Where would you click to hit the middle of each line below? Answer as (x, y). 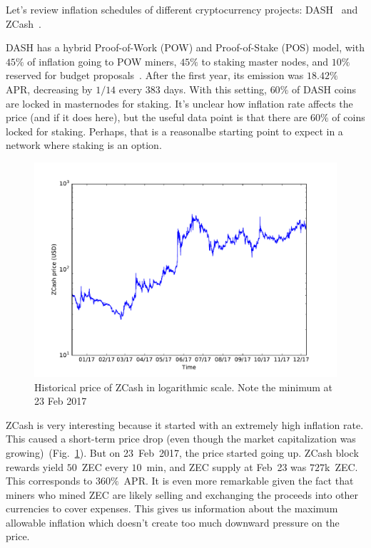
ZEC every (105, 466)
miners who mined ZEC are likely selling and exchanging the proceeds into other (182, 494)
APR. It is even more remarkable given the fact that (239, 481)
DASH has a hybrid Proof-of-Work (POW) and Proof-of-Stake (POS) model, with (185, 47)
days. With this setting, (215, 89)
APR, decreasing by (49, 89)
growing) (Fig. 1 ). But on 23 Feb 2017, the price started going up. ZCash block (182, 452)
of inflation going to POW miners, (102, 61)
